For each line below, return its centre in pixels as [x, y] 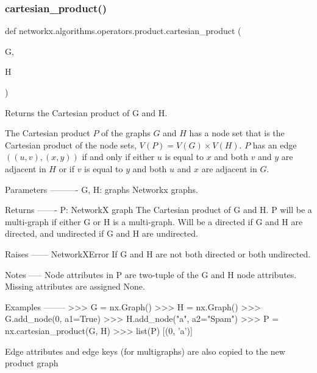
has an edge [275, 145]
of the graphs [126, 133]
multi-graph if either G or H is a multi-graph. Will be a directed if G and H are [154, 221]
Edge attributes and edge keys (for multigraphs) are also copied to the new [145, 351]
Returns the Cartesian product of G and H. [86, 112]
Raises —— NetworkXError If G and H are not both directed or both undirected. [158, 253]
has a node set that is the [237, 133]
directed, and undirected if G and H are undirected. [102, 233]
